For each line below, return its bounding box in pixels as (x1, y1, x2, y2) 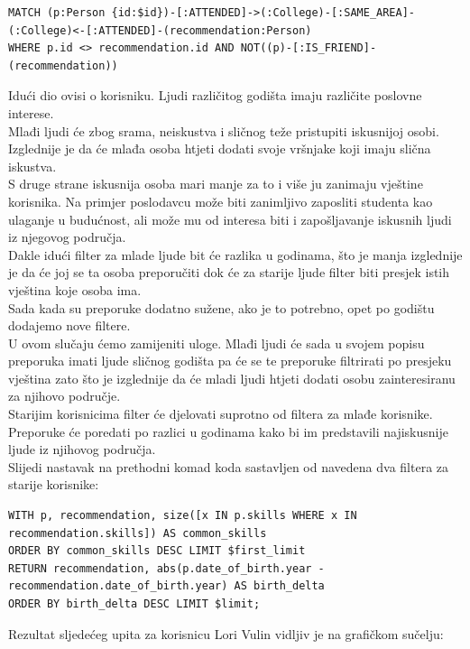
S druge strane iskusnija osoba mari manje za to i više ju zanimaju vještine (8, 174, 423, 193)
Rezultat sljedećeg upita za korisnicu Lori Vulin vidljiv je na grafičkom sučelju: (8, 624, 444, 643)
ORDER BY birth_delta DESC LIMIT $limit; (8, 598, 261, 610)
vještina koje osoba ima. (8, 280, 142, 299)
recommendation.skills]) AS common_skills (8, 526, 267, 540)
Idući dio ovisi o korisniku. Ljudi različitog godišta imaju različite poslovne (8, 86, 422, 105)
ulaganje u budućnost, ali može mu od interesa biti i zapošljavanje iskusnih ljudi (8, 209, 452, 228)
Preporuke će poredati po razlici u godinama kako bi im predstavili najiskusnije (8, 422, 448, 440)
